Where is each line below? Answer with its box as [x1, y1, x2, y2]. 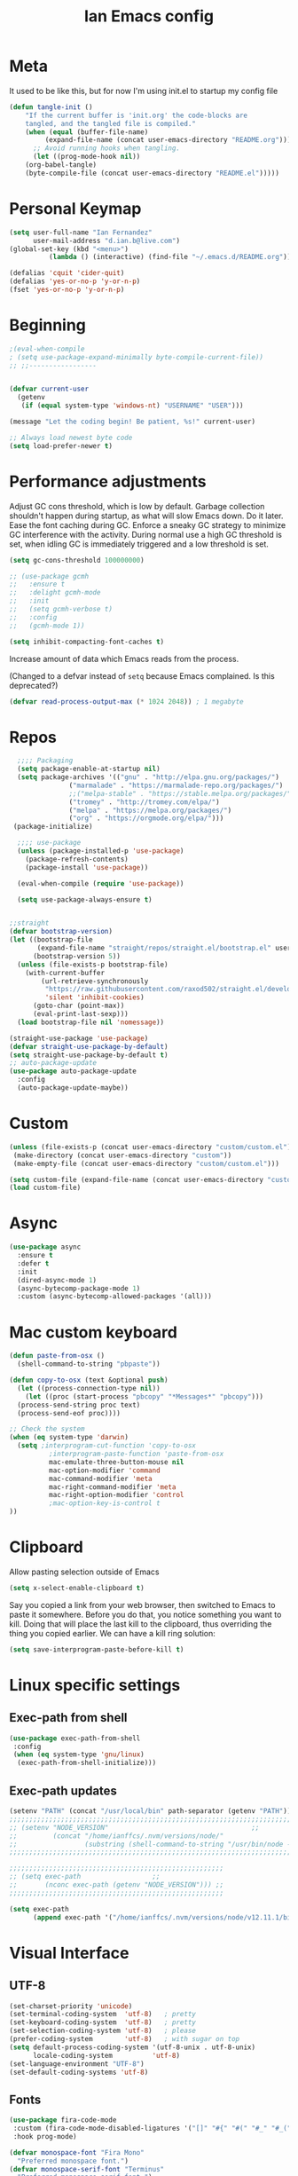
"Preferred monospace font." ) [17, 2156, 129, 2165]
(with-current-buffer [25, 968, 105, 977]
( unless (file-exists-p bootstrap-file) [17, 960, 169, 969]
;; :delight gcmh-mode [9, 588, 101, 597]
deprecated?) [9, 680, 59, 690]
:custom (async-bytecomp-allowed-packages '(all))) [17, 1292, 213, 1301]
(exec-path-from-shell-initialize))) [17, 1759, 157, 1768]
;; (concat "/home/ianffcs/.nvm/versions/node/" [9, 1831, 224, 1841]
